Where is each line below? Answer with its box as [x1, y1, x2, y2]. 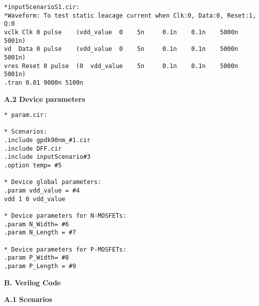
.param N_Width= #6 [4, 220, 69, 228]
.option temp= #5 [4, 162, 62, 169]
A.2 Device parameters [4, 93, 85, 104]
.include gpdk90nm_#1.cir [4, 137, 91, 144]
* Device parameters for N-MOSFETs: [4, 212, 127, 220]
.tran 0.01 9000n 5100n [4, 79, 83, 86]
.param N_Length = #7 [4, 229, 76, 236]
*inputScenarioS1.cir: [4, 4, 80, 11]
